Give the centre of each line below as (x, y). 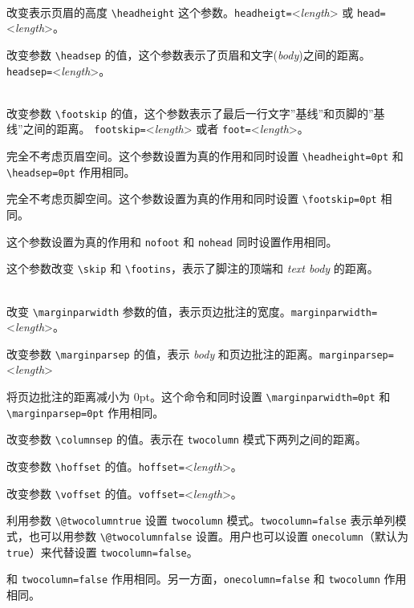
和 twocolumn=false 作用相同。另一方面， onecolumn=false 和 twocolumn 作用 (207, 579)
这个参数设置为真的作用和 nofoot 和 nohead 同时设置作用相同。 (172, 241)
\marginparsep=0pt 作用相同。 (85, 412)
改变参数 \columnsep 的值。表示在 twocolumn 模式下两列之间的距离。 (187, 439)
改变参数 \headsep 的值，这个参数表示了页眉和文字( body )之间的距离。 (189, 54)
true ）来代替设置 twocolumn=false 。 (102, 551)
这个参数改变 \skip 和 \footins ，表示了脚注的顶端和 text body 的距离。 (193, 268)
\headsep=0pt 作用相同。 (71, 171)
